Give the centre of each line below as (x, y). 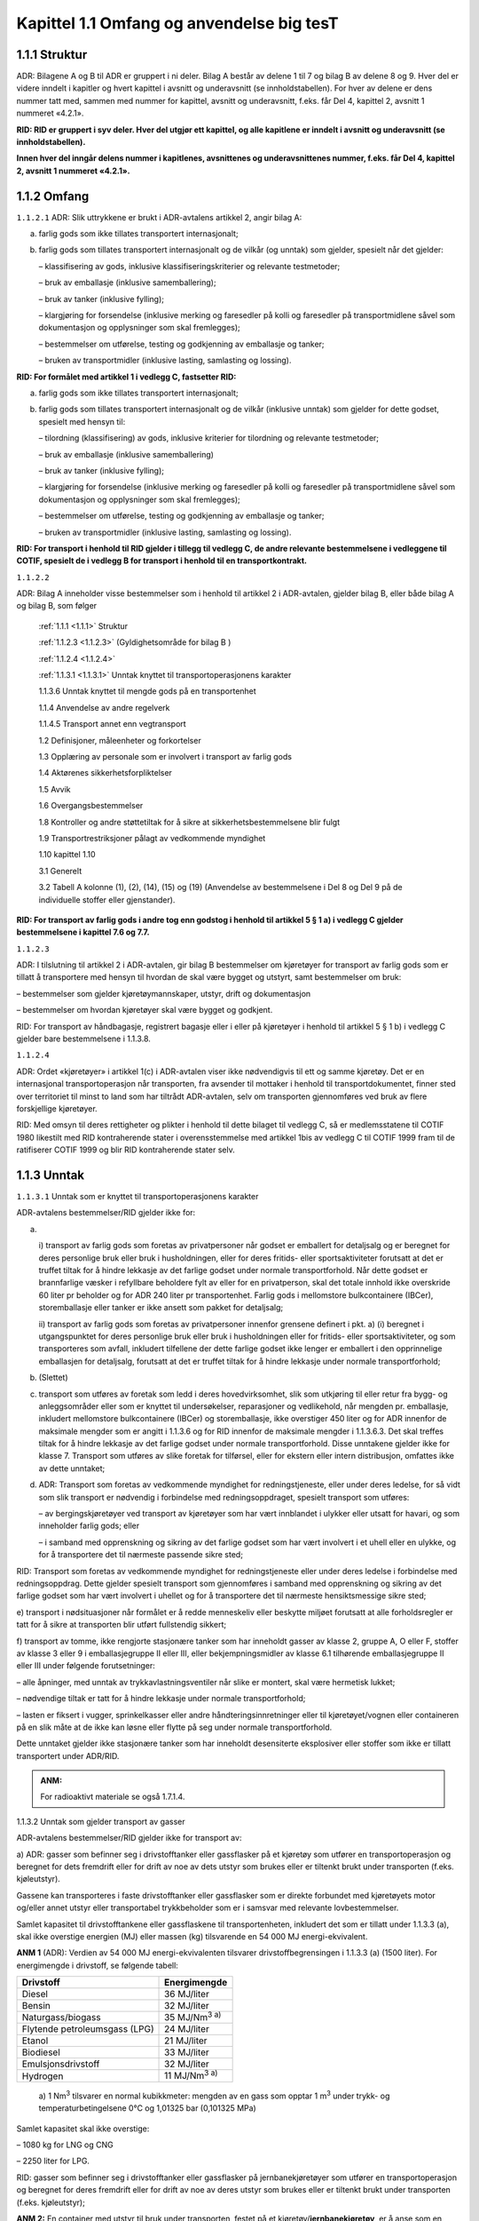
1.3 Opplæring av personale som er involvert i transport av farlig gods (165, 756)
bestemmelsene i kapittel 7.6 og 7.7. (83, 932)
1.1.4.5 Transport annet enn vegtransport (112, 724)
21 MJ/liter (186, 2041)
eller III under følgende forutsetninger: (86, 1666)
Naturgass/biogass (61, 2018)
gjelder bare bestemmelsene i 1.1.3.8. (83, 1039)
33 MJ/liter (187, 2052)
